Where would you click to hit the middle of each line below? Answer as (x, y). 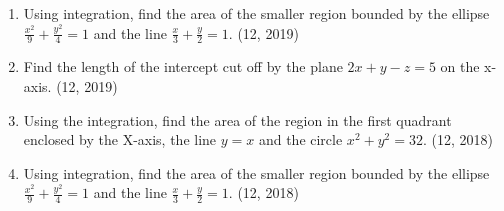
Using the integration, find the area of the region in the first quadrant (237, 119)
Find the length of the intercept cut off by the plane (183, 66)
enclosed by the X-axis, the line (120, 139)
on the (460, 66)
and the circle (300, 139)
